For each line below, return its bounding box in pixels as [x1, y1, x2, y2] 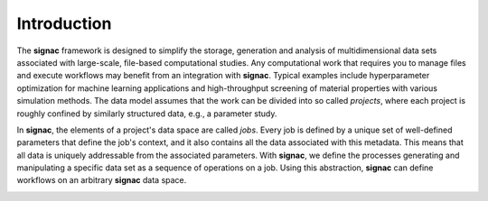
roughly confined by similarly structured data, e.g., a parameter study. [16, 108, 277, 119]
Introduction [16, 14, 112, 33]
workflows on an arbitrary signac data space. [16, 175, 187, 186]
